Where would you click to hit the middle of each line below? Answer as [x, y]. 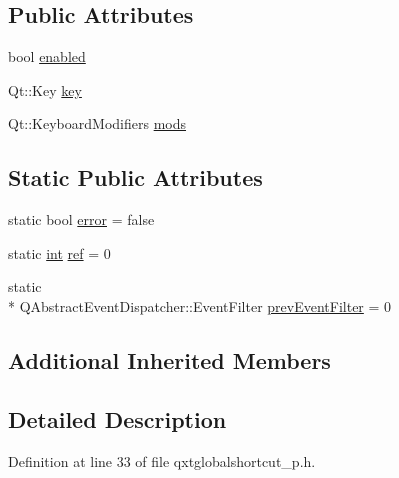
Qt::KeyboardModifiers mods [97, 123]
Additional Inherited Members [169, 359]
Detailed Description [117, 418]
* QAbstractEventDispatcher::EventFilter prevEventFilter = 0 [200, 305]
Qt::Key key [45, 89]
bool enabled [47, 56]
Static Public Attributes [135, 177]
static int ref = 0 [59, 252]
